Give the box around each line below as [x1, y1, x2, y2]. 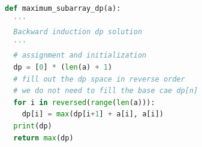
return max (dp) [13, 133, 74, 142]
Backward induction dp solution [13, 28, 143, 37]
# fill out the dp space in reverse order [13, 74, 185, 83]
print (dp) [13, 121, 52, 130]
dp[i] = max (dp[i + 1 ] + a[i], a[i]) [22, 110, 164, 119]
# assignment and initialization [13, 51, 147, 60]
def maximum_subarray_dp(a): [5, 4, 121, 13]
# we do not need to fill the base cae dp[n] [13, 86, 198, 95]
